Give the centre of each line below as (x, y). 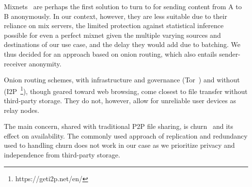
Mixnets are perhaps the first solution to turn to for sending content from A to (123, 6)
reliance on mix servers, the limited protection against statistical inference (114, 25)
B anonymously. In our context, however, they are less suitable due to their (116, 16)
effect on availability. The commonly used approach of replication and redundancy (126, 135)
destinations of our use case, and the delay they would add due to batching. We (122, 44)
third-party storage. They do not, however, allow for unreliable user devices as (120, 100)
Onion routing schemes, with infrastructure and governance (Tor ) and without (122, 80)
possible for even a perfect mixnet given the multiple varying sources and (112, 35)
